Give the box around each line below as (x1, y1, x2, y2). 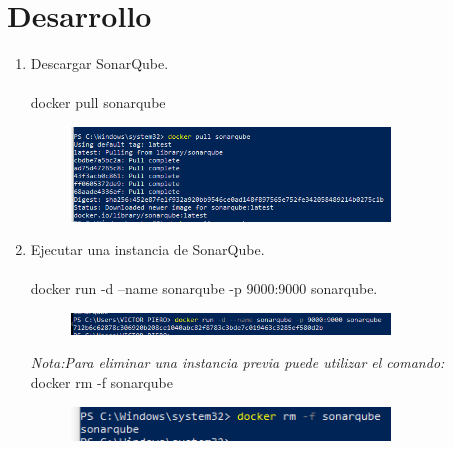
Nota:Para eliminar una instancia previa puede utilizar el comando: (30, 352, 445, 373)
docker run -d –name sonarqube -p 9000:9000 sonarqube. (30, 278, 378, 299)
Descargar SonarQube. (30, 53, 169, 74)
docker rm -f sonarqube (30, 371, 173, 392)
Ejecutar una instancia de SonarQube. (30, 239, 265, 260)
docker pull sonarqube (30, 92, 166, 113)
